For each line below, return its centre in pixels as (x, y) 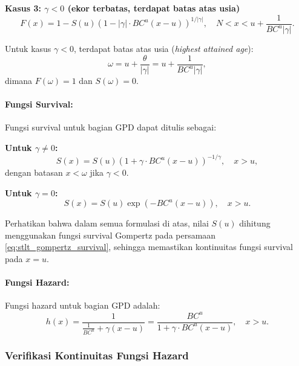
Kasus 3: (23, 8)
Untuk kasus (28, 48)
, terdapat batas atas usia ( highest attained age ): (163, 48)
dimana (19, 80)
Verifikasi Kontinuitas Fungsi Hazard (97, 355)
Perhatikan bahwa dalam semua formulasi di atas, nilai (107, 223)
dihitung (255, 223)
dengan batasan (34, 172)
